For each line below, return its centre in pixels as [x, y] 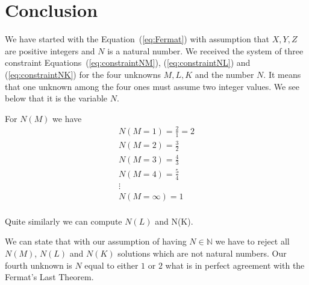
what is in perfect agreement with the [235, 265]
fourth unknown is [39, 265]
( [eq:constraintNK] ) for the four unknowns [83, 74]
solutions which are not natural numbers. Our [202, 253]
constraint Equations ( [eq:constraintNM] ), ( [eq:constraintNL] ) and [128, 62]
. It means [282, 74]
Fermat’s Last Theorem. [49, 277]
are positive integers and [50, 50]
